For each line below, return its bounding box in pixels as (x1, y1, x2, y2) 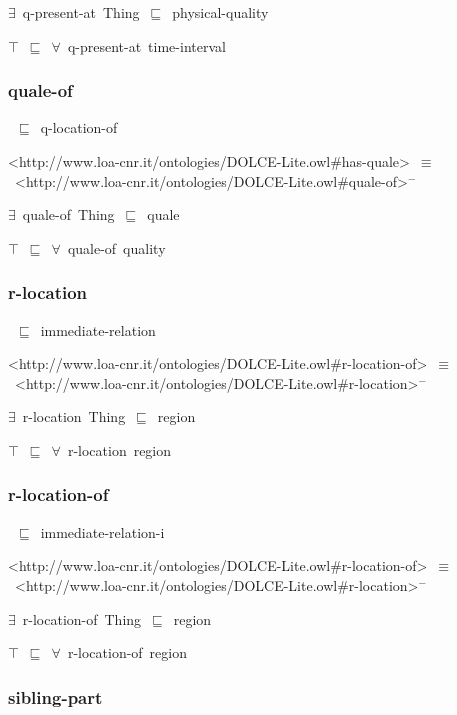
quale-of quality (67, 237, 166, 258)
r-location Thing (22, 406, 126, 427)
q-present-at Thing (22, 2, 140, 22)
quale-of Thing (22, 204, 115, 225)
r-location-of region (67, 642, 187, 663)
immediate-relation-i (40, 521, 165, 542)
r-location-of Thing (22, 608, 142, 629)
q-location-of (40, 117, 118, 138)
